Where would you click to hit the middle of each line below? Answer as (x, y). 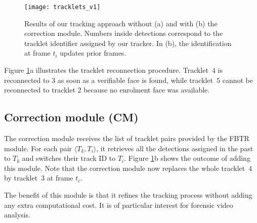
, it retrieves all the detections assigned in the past (175, 148)
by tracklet (21, 178)
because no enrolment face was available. (147, 90)
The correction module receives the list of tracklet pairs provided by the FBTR (127, 138)
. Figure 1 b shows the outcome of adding (187, 158)
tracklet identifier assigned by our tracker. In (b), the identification (128, 43)
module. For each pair (38, 148)
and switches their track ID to (69, 158)
